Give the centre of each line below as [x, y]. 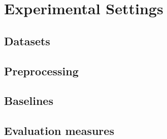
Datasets [27, 40]
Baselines [29, 101]
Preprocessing [41, 71]
